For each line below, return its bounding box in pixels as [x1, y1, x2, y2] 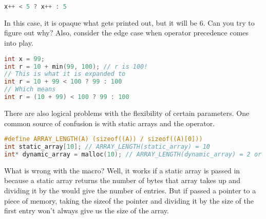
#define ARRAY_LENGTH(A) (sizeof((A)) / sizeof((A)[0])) [4, 135, 203, 143]
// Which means [4, 86, 56, 93]
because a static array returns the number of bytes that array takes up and [4, 175, 240, 186]
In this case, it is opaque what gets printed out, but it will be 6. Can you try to [4, 17, 255, 28]
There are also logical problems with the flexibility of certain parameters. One [4, 107, 250, 118]
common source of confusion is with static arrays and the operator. [4, 117, 215, 128]
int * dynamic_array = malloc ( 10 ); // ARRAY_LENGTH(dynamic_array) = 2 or [4, 150, 262, 158]
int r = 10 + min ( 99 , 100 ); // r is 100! [4, 63, 148, 70]
